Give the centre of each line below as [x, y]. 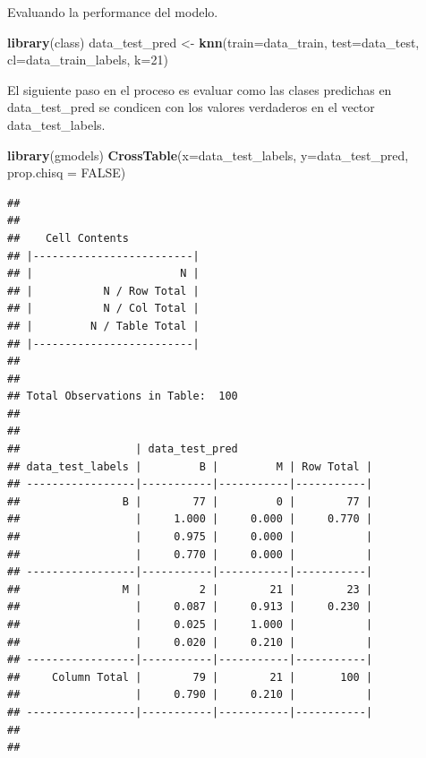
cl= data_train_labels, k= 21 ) [88, 60]
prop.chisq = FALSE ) [67, 172]
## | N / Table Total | [103, 326]
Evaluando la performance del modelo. [113, 12]
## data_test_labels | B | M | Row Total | [190, 466]
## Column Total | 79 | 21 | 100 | [190, 677]
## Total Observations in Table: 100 [123, 396]
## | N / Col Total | [103, 309]
